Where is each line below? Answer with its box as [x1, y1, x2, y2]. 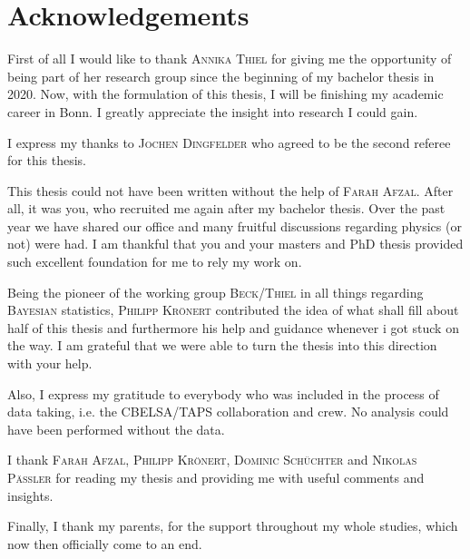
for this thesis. [7, 151, 86, 170]
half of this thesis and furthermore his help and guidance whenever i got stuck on [7, 318, 459, 337]
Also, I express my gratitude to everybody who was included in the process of [7, 384, 439, 403]
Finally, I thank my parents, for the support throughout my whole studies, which [7, 516, 458, 535]
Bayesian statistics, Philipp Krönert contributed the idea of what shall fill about [7, 300, 459, 319]
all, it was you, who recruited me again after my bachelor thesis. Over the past [7, 199, 446, 218]
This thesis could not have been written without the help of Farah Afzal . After [7, 181, 454, 200]
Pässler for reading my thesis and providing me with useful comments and [7, 468, 425, 486]
